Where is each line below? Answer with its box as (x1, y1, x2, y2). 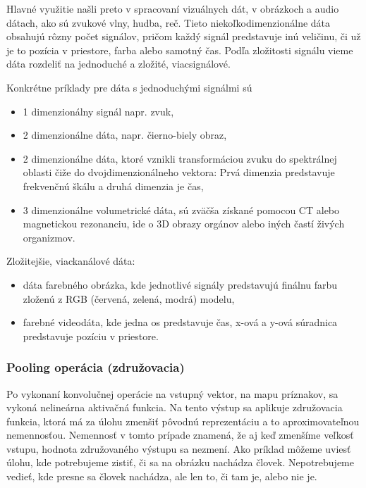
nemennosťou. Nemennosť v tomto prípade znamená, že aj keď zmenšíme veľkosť (6, 427, 354, 442)
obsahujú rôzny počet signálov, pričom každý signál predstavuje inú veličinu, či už (6, 29, 361, 44)
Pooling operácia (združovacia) (6, 358, 185, 376)
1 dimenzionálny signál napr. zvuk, (23, 104, 174, 118)
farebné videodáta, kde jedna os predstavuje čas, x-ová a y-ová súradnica (23, 315, 338, 330)
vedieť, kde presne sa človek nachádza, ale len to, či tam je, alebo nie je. (6, 469, 317, 484)
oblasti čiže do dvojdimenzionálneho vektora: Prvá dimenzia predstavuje (23, 165, 335, 180)
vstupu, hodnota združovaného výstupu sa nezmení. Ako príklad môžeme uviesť (6, 441, 351, 456)
